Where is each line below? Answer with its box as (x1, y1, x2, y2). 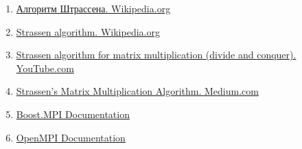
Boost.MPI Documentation (16, 106, 130, 121)
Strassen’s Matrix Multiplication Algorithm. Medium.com (16, 84, 259, 98)
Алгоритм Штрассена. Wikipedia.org (16, 1, 171, 15)
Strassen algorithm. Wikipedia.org (16, 24, 160, 38)
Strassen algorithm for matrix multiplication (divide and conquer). (16, 47, 297, 62)
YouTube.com (16, 60, 74, 75)
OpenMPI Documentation (16, 130, 126, 144)
